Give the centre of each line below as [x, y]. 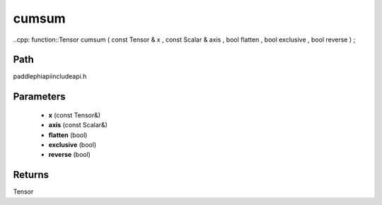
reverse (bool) [70, 155]
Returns [31, 175]
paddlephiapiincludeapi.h [50, 76]
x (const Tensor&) [75, 115]
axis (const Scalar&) [78, 125]
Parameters [39, 96]
